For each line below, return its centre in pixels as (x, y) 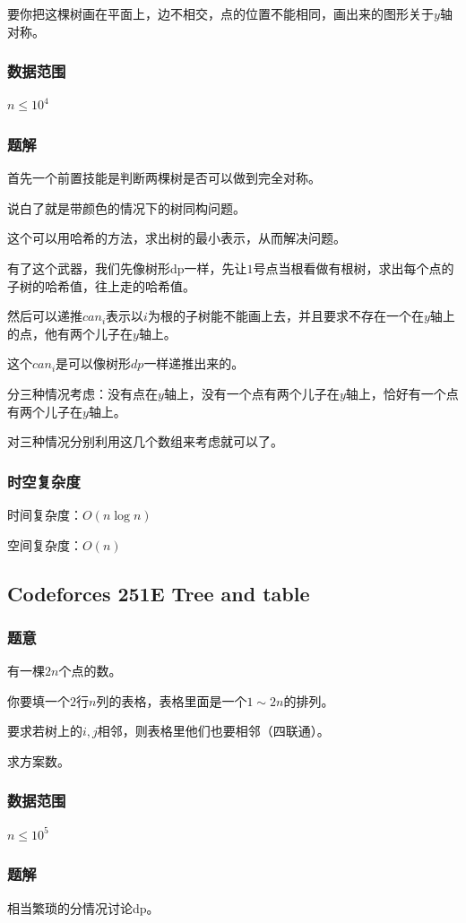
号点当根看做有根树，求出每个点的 (354, 268)
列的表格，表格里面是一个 (172, 700)
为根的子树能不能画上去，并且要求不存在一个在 (285, 316)
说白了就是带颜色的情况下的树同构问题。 (126, 207)
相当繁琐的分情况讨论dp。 (83, 907)
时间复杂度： (45, 514)
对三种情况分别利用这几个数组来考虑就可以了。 (145, 441)
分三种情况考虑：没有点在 (82, 393)
